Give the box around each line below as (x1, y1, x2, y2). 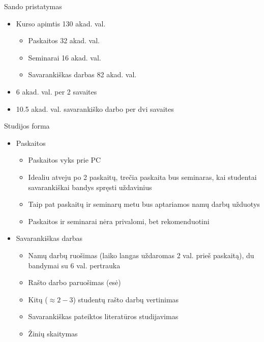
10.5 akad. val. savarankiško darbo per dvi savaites (16, 103, 174, 114)
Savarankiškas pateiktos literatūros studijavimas (28, 311, 179, 322)
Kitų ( (28, 294, 48, 304)
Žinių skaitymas (28, 328, 78, 338)
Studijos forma (4, 120, 50, 131)
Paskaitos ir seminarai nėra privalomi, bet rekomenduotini (28, 215, 210, 226)
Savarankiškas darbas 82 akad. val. (28, 69, 137, 80)
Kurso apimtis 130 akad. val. (16, 18, 106, 28)
